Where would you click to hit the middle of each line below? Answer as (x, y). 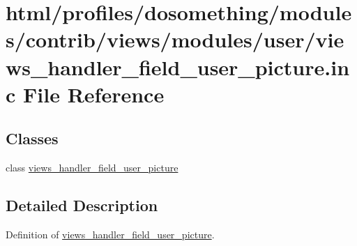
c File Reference (85, 94)
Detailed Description (82, 205)
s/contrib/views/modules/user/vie (175, 39)
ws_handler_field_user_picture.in (178, 67)
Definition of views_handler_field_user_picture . (110, 234)
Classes (32, 138)
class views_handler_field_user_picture (92, 168)
